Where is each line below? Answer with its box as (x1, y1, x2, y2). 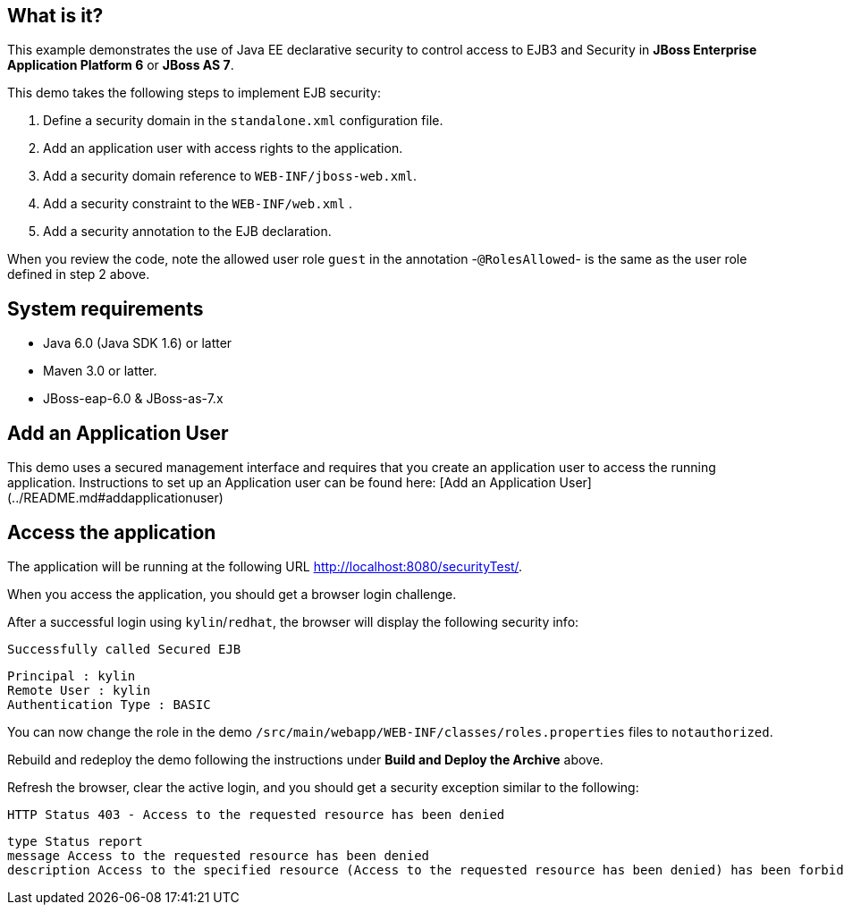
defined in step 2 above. (7, 266, 150, 283)
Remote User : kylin (7, 682, 151, 697)
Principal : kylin (7, 668, 136, 683)
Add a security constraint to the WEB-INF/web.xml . (43, 196, 352, 212)
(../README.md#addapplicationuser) (7, 490, 224, 506)
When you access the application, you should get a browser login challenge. (7, 586, 457, 602)
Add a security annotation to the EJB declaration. (43, 224, 332, 240)
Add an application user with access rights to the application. (43, 140, 403, 156)
